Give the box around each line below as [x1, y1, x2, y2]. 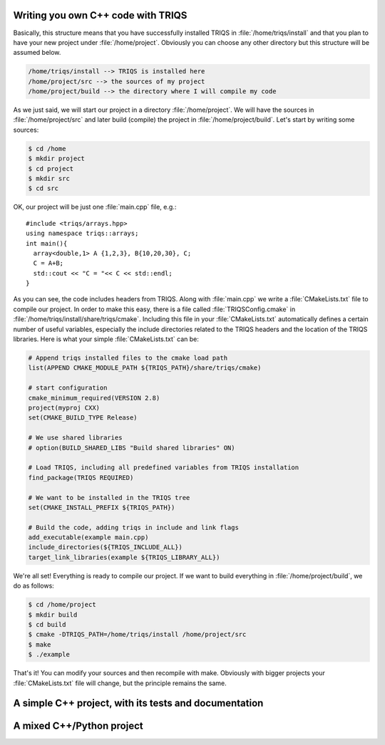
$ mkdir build [28, 610, 78, 619]
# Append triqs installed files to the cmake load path [28, 354, 228, 363]
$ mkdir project [28, 155, 86, 163]
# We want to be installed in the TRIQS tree [28, 494, 190, 501]
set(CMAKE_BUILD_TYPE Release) [28, 414, 138, 422]
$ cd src [28, 184, 59, 192]
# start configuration [28, 384, 108, 392]
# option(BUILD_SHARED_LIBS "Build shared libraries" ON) [28, 444, 235, 452]
